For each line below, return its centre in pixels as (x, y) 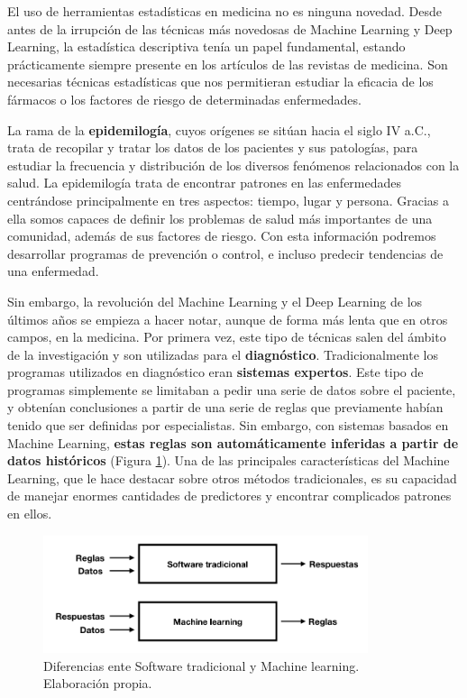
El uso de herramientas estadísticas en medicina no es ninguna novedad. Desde (225, 11)
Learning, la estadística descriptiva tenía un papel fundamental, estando (206, 46)
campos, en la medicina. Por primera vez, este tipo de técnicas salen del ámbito (227, 337)
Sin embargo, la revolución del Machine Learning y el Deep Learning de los (215, 301)
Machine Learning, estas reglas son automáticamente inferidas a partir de (233, 442)
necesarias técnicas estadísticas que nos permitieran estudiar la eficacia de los (220, 82)
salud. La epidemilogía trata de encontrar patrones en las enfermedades (205, 183)
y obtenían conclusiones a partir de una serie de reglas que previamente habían (225, 407)
